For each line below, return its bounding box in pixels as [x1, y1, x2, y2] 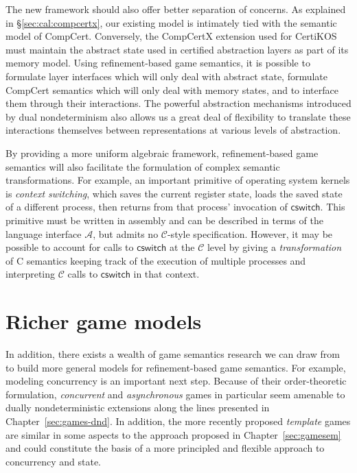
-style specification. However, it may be [167, 226, 333, 241]
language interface [5, 226, 82, 241]
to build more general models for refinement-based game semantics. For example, [5, 360, 346, 374]
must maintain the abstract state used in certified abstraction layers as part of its [5, 42, 349, 56]
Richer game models [5, 307, 202, 335]
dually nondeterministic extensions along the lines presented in [5, 400, 270, 415]
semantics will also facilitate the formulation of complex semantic [5, 159, 280, 173]
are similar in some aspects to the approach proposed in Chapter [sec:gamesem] [5, 427, 341, 441]
